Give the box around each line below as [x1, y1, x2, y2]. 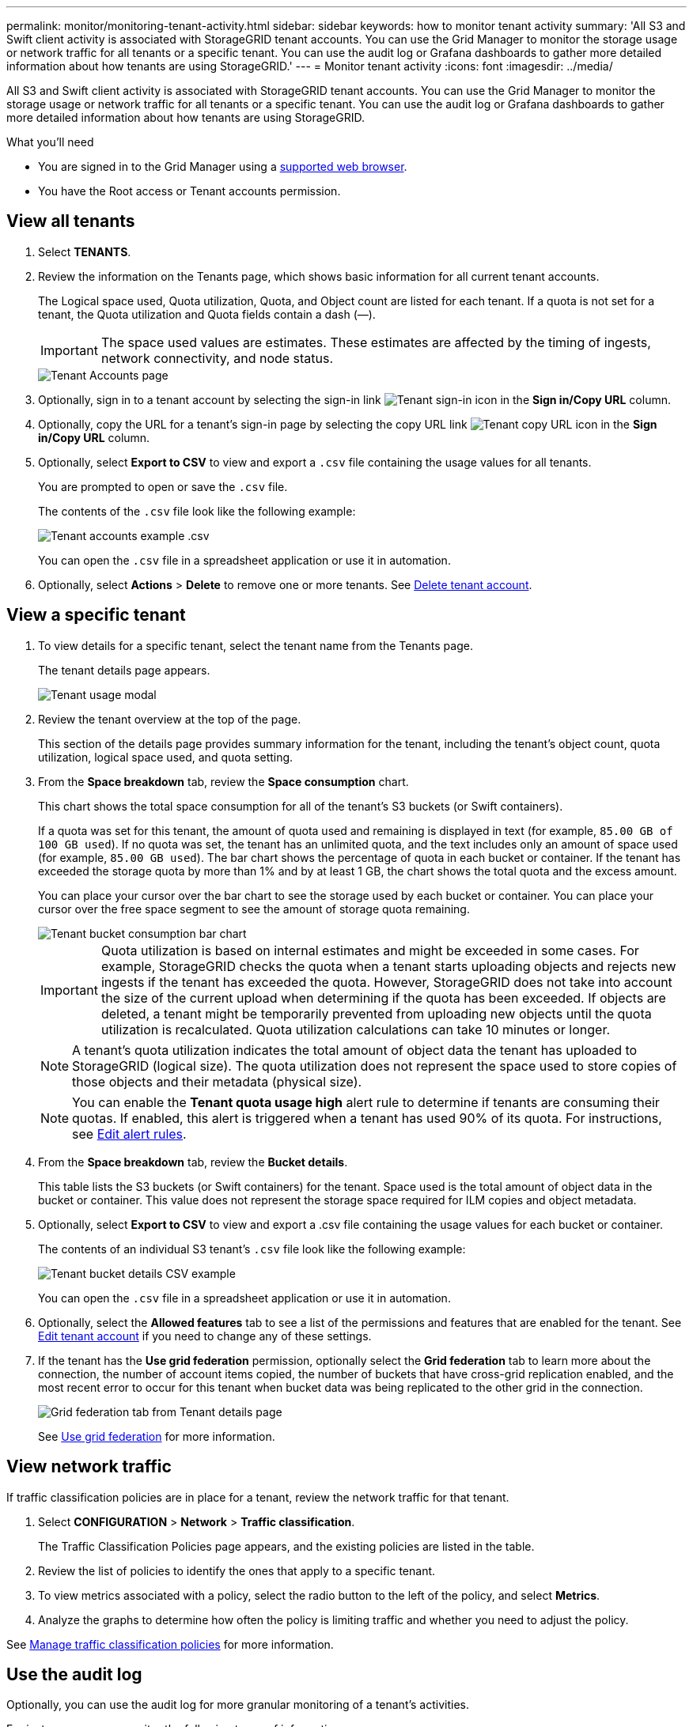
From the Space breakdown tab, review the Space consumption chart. [38, 774, 409, 788]
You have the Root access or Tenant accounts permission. [38, 184, 341, 198]
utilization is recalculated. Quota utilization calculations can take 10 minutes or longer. [100, 1021, 611, 1037]
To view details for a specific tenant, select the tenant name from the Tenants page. [38, 638, 473, 652]
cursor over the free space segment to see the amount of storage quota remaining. [38, 901, 470, 916]
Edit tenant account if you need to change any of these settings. [38, 1328, 372, 1343]
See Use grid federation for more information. [38, 1429, 275, 1443]
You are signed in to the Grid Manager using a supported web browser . [38, 160, 407, 173]
